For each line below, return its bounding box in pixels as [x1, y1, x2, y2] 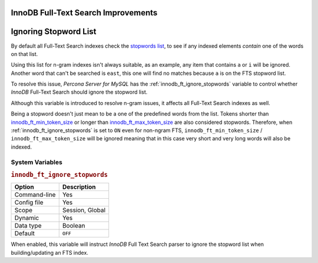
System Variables [11, 158, 63, 166]
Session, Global [62, 206, 106, 215]
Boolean [62, 222, 85, 230]
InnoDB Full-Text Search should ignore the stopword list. [11, 88, 148, 96]
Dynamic [14, 214, 39, 222]
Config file [14, 198, 44, 206]
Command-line [14, 190, 56, 199]
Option [14, 183, 35, 191]
